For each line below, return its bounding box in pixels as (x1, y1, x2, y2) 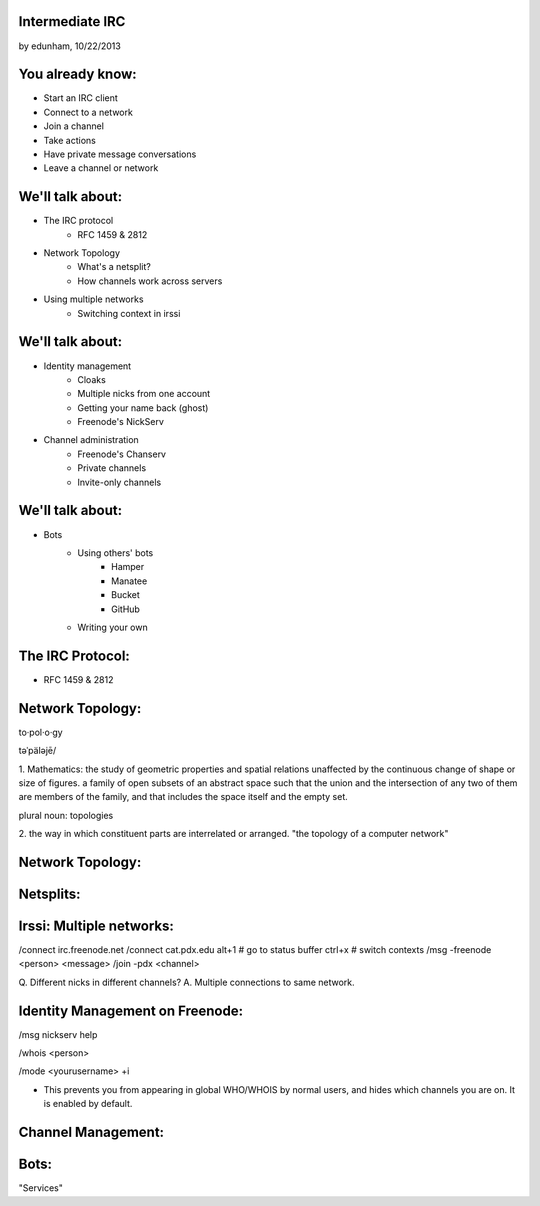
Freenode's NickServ (77, 416, 165, 428)
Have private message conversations (43, 148, 197, 160)
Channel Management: (18, 1124, 165, 1141)
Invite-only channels (77, 476, 162, 488)
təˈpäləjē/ (18, 745, 57, 757)
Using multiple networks (43, 293, 144, 305)
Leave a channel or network (43, 162, 159, 174)
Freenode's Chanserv (77, 448, 167, 460)
